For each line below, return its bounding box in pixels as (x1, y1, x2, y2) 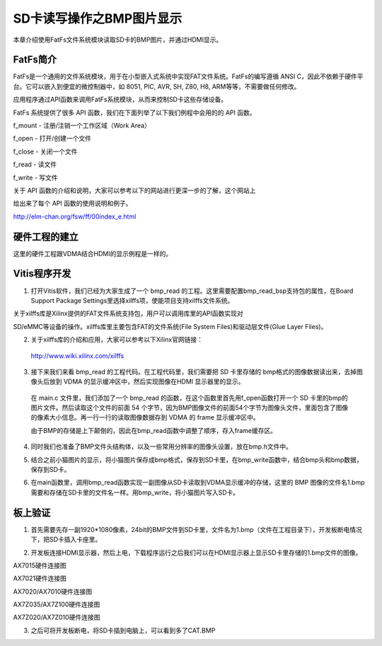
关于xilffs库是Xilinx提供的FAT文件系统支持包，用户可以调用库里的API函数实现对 (13, 309, 243, 318)
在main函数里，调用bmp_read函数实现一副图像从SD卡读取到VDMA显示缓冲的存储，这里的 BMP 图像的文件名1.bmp (30, 478, 365, 487)
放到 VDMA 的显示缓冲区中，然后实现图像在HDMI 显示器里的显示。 (49, 377, 245, 386)
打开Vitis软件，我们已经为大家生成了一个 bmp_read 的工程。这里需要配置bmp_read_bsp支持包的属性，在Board (30, 287, 354, 295)
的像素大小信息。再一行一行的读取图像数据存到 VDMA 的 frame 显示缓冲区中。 (30, 413, 260, 422)
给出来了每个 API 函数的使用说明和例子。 (13, 199, 132, 208)
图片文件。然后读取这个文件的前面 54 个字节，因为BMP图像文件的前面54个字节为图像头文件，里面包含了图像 (30, 403, 349, 412)
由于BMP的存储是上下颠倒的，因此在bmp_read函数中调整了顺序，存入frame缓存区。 (30, 426, 277, 434)
